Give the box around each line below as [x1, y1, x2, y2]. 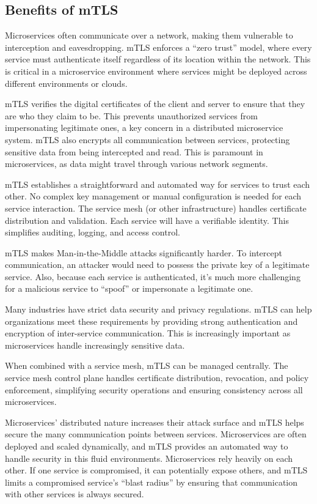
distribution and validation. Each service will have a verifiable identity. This [5, 213, 289, 226]
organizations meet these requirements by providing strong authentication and [5, 314, 298, 327]
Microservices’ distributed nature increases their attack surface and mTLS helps [5, 415, 304, 428]
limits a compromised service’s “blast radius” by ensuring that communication [5, 475, 298, 488]
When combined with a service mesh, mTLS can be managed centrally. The [5, 359, 288, 372]
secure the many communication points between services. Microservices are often [5, 428, 307, 440]
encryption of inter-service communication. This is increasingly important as [5, 327, 291, 339]
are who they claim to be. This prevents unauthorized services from [5, 109, 258, 122]
